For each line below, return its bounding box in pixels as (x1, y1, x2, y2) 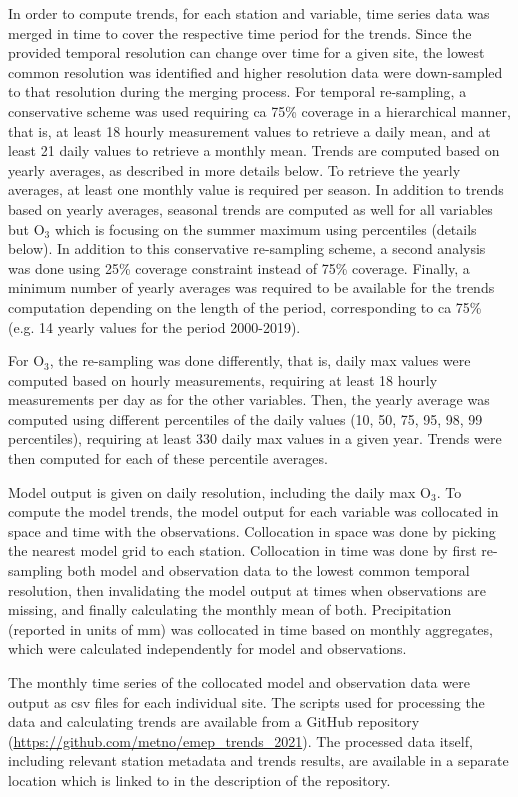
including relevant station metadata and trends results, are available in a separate (8, 750, 509, 771)
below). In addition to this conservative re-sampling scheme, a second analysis (8, 238, 486, 259)
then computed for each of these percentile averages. (8, 448, 328, 469)
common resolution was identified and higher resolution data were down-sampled (8, 61, 503, 82)
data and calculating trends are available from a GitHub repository (8, 711, 420, 732)
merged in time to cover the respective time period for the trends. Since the (8, 22, 472, 43)
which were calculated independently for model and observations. (8, 638, 407, 659)
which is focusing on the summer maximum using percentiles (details (54, 218, 477, 239)
